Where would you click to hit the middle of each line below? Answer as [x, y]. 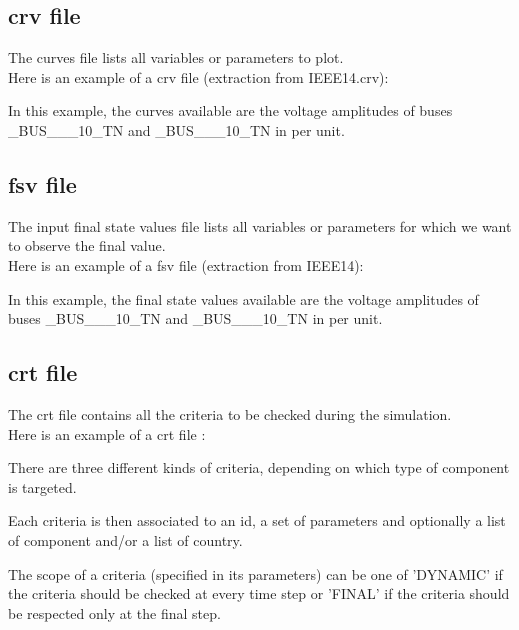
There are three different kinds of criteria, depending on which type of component [259, 467]
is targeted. [42, 486]
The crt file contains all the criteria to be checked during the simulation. [230, 413]
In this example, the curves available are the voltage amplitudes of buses [230, 110]
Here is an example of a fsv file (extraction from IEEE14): [186, 264]
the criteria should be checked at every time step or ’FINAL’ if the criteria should [259, 593]
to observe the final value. [87, 245]
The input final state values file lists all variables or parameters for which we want [260, 225]
